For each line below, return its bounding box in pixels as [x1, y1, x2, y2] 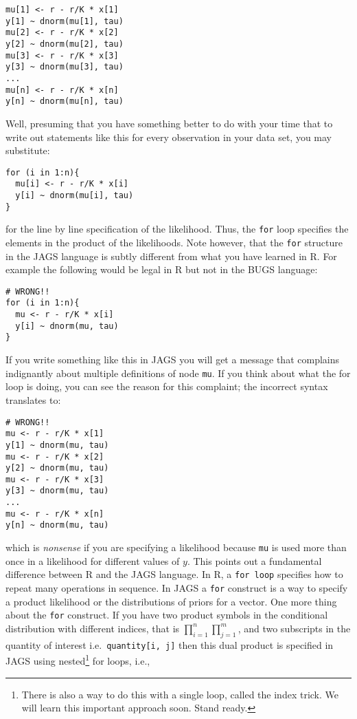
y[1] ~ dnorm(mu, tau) [5, 440, 109, 450]
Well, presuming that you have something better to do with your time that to [5, 116, 333, 130]
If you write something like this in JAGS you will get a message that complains [5, 352, 340, 367]
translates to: [5, 392, 61, 407]
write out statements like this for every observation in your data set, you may [5, 129, 332, 144]
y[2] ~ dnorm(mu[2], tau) [5, 39, 124, 49]
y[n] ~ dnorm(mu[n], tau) [5, 96, 124, 107]
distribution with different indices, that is [5, 621, 180, 635]
